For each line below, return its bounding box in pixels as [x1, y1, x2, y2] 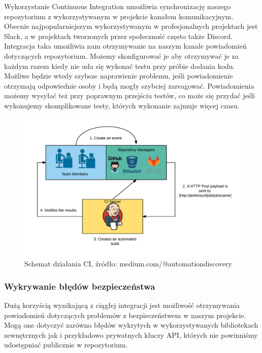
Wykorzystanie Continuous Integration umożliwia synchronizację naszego [4, 1, 231, 11]
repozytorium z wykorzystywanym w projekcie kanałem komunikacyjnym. [4, 11, 234, 21]
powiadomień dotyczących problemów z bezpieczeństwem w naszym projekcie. [4, 309, 246, 320]
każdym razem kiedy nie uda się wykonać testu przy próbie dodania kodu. [4, 60, 235, 71]
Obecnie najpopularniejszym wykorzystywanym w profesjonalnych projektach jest [4, 21, 258, 31]
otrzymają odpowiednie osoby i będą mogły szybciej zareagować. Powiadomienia [4, 80, 254, 91]
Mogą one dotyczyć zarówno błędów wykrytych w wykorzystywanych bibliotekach [4, 320, 258, 330]
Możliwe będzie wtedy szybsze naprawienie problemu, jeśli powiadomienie [4, 70, 233, 81]
